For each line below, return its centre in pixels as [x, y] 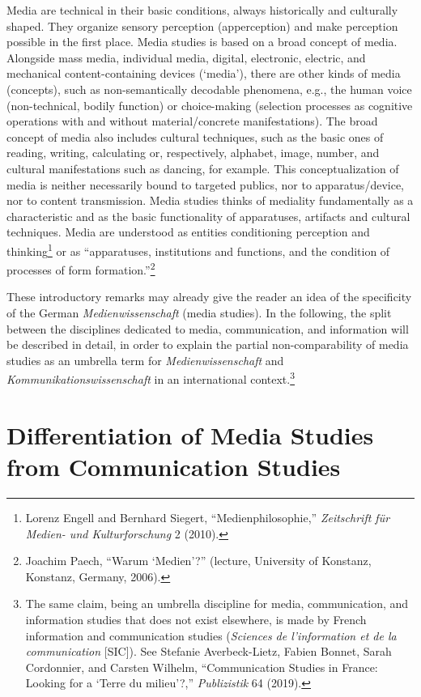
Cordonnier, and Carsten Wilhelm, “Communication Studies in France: [202, 667]
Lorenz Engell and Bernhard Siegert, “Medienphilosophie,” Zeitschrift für [208, 517]
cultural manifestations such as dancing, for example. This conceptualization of [203, 168]
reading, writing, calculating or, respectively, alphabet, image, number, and [193, 153]
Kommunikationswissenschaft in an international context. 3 [151, 378]
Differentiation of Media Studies [190, 434]
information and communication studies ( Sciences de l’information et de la [211, 635]
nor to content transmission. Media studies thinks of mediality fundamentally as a [210, 200]
